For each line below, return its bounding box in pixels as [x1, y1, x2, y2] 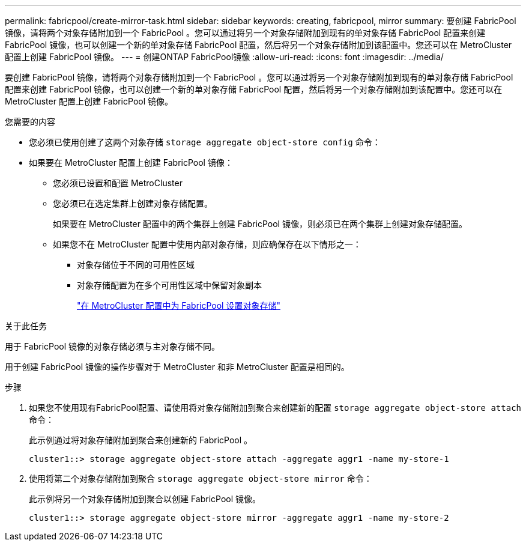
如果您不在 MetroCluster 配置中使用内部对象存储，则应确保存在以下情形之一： [53, 239, 361, 249]
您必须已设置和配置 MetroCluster [53, 178, 183, 188]
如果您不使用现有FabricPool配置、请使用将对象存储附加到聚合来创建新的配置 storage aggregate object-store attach [29, 402, 522, 413]
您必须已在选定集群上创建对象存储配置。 [53, 198, 213, 208]
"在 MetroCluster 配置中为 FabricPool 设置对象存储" [77, 300, 280, 311]
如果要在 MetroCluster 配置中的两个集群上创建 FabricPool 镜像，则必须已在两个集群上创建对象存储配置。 [53, 219, 467, 229]
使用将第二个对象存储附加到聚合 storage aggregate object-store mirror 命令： [29, 473, 372, 484]
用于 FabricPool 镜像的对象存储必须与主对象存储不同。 [5, 341, 220, 351]
